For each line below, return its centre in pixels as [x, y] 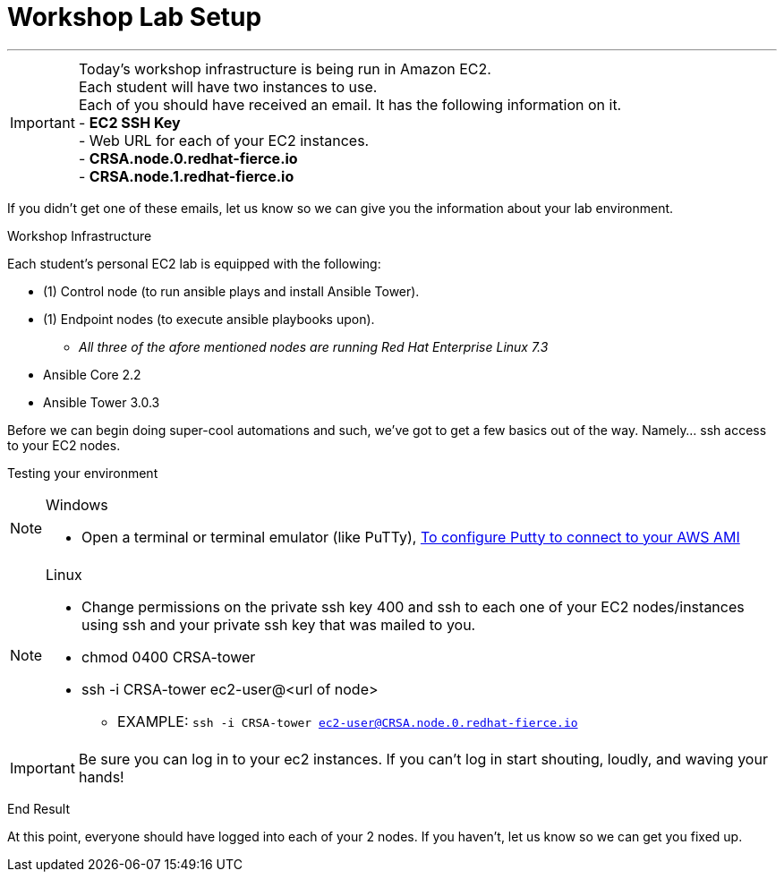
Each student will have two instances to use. [228, 86]
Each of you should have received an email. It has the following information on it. [350, 104]
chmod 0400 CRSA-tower [169, 657]
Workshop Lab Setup [135, 17]
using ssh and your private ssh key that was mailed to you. [279, 624]
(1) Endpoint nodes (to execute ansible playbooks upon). [209, 319]
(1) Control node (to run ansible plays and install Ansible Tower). [231, 291]
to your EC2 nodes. [64, 445]
